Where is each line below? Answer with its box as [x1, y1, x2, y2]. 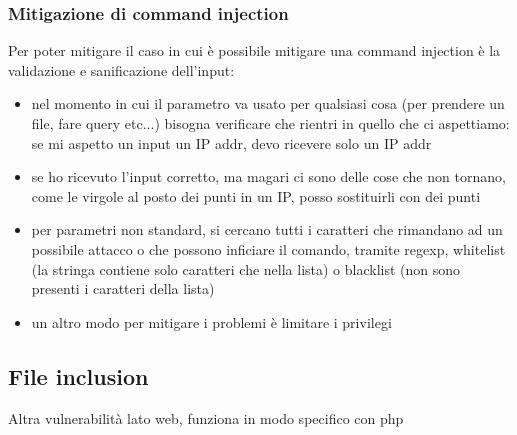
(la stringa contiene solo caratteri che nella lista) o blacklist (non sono [31, 258, 461, 279]
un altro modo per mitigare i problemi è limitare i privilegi [31, 311, 392, 332]
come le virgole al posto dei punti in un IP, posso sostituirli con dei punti [31, 185, 481, 206]
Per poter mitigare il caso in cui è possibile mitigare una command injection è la [8, 40, 501, 61]
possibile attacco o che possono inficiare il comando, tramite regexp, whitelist [31, 238, 506, 259]
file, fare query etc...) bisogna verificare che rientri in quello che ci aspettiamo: [31, 113, 510, 133]
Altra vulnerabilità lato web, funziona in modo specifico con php [8, 407, 404, 428]
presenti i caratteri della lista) [31, 278, 215, 299]
